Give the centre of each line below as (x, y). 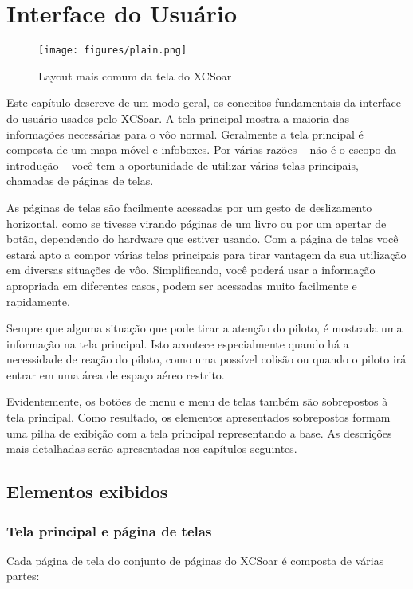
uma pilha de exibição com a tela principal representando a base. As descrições (199, 432)
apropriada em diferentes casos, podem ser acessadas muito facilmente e (182, 285)
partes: (23, 576)
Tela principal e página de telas (109, 530)
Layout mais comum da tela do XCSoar (135, 75)
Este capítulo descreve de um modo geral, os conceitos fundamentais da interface (204, 102)
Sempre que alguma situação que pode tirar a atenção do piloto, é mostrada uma (205, 328)
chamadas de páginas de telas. (80, 181)
